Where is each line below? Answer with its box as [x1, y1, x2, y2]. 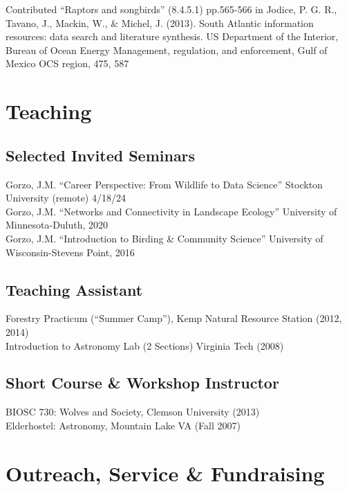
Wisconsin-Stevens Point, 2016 [6, 244, 135, 259]
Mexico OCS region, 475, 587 [6, 56, 129, 71]
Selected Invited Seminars [6, 144, 196, 166]
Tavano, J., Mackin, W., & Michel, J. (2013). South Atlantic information [6, 15, 314, 30]
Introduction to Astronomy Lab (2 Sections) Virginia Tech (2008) [6, 338, 284, 352]
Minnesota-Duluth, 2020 [6, 217, 109, 232]
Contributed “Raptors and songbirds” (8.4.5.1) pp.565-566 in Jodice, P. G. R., [6, 2, 337, 16]
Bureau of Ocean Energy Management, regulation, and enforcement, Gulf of [6, 42, 328, 57]
